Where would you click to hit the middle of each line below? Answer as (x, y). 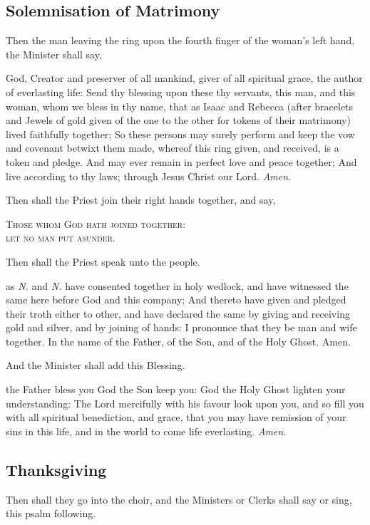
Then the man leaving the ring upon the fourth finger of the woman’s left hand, (180, 40)
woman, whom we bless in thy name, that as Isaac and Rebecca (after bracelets (180, 106)
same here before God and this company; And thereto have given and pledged (176, 300)
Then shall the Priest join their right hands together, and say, (141, 200)
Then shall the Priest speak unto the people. (103, 261)
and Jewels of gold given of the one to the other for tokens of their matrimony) (178, 120)
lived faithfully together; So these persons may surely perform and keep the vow (180, 134)
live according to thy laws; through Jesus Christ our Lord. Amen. (149, 176)
